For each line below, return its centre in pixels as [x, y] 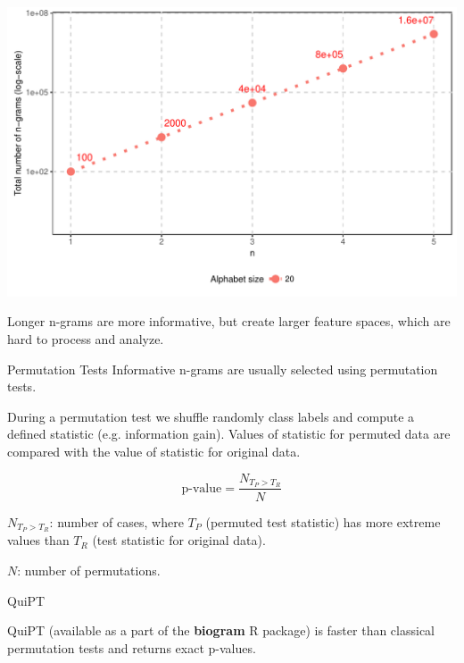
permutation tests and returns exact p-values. [132, 647]
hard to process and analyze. [86, 339]
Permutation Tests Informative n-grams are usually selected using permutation [223, 369]
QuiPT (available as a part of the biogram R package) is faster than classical [221, 630]
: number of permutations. [89, 570]
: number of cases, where [116, 521]
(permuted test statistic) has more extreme [323, 521]
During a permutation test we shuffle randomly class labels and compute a [211, 416]
